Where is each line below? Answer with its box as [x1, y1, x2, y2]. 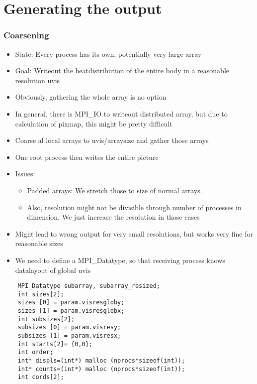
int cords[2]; [17, 374, 64, 381]
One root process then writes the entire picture [15, 151, 159, 162]
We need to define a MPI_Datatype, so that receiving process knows [15, 255, 225, 265]
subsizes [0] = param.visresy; [17, 324, 121, 331]
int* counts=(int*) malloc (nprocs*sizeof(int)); [17, 365, 185, 373]
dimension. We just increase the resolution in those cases [27, 212, 200, 222]
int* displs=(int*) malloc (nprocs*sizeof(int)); [17, 357, 185, 364]
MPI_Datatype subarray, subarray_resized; [17, 282, 160, 290]
